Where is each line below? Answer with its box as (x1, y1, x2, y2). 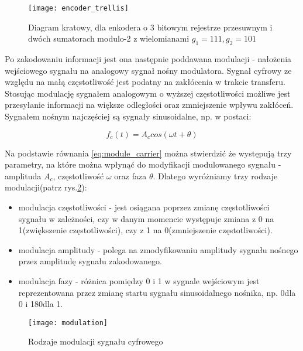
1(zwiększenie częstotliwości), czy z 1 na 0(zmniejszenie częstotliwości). (18, 224, 273, 236)
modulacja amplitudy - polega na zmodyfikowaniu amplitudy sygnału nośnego (18, 243, 298, 255)
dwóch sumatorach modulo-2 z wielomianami (28, 32, 190, 45)
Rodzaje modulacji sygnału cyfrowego (28, 335, 163, 347)
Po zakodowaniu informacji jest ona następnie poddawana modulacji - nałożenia (5, 53, 292, 65)
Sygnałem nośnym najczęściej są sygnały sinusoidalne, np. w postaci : (5, 110, 252, 122)
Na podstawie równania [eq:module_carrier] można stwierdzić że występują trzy (5, 146, 292, 159)
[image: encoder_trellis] (28, 4, 129, 12)
